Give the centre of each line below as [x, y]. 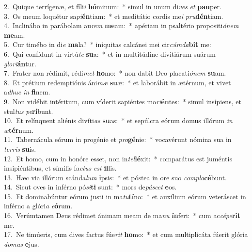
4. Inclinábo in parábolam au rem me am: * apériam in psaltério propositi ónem [121, 25]
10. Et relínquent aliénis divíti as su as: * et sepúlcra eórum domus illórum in [118, 120]
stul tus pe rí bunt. [29, 111]
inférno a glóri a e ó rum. [38, 206]
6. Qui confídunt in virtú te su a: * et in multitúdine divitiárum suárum [110, 54]
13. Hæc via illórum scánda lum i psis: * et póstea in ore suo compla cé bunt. [115, 177]
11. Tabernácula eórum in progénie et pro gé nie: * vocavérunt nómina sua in [118, 139]
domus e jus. [22, 244]
